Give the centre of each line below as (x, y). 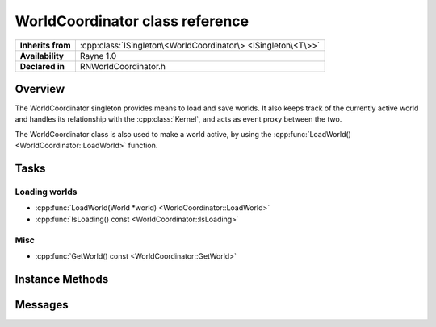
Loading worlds (46, 192)
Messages (42, 305)
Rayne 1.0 (98, 56)
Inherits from (45, 45)
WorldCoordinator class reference (132, 21)
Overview (40, 89)
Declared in (42, 66)
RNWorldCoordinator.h (122, 66)
